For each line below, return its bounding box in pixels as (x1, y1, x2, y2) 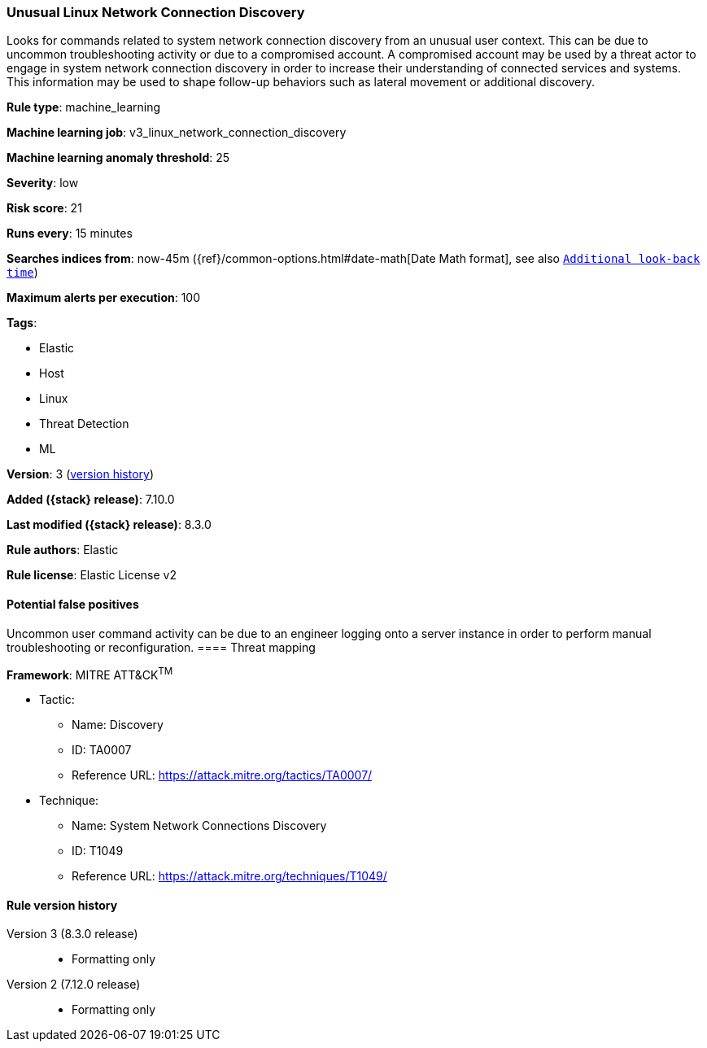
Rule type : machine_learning (7, 100, 161, 115)
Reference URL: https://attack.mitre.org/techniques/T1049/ (72, 869, 387, 884)
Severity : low (7, 176, 79, 190)
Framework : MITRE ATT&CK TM (7, 665, 173, 682)
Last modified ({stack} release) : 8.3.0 (7, 517, 212, 532)
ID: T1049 (72, 844, 124, 858)
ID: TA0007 (72, 743, 132, 758)
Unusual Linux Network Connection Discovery (7, 4, 305, 20)
